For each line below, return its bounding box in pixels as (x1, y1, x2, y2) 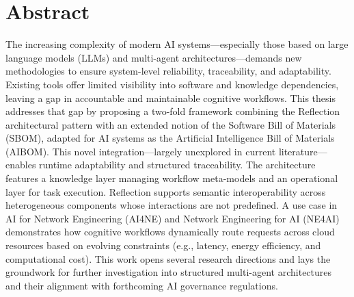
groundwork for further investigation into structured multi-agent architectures (5, 265, 332, 279)
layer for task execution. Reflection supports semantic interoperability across (5, 184, 326, 198)
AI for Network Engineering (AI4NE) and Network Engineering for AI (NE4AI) (5, 211, 340, 225)
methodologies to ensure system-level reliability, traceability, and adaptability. (5, 64, 331, 78)
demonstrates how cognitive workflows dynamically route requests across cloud (5, 224, 335, 239)
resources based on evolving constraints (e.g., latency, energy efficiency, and (5, 238, 321, 253)
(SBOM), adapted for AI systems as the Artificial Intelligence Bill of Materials (5, 131, 335, 145)
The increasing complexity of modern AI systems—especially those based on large (5, 37, 349, 51)
